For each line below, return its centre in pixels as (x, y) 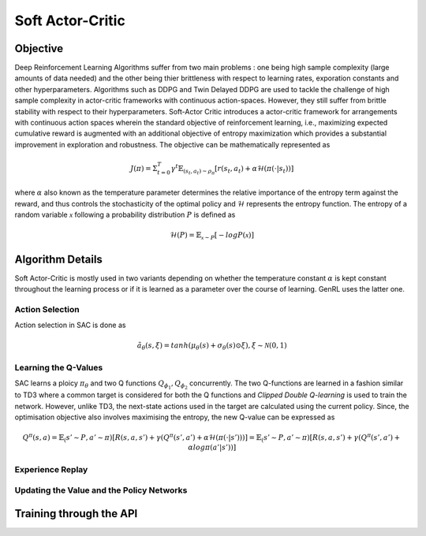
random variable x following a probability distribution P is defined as (125, 215)
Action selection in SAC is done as (70, 325)
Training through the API (76, 514)
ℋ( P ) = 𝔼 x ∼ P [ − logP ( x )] (212, 236)
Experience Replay (51, 469)
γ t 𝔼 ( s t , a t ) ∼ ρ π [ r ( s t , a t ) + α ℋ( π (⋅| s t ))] (232, 169)
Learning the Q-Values (59, 367)
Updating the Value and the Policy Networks (101, 490)
